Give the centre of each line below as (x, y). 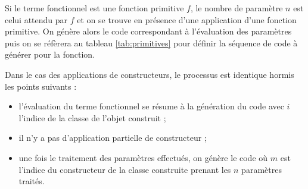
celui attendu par (36, 19)
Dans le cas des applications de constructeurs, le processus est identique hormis (150, 74)
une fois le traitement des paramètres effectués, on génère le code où (143, 157)
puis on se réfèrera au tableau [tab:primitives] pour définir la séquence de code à (151, 42)
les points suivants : (41, 86)
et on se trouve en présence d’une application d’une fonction (187, 19)
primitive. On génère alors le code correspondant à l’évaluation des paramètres (148, 31)
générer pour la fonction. (50, 54)
